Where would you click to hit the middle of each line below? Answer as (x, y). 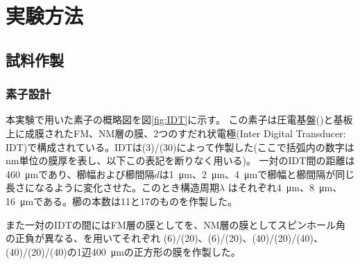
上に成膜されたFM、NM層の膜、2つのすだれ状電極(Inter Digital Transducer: (176, 133)
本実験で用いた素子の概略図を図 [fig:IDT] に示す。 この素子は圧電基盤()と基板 (179, 120)
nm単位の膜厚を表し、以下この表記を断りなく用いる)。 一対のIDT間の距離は (180, 160)
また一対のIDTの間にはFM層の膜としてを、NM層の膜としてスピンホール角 (176, 224)
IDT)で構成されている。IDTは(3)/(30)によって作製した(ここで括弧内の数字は (180, 147)
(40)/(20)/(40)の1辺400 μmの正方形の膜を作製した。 (123, 251)
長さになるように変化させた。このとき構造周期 (112, 187)
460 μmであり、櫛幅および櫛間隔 (80, 174)
